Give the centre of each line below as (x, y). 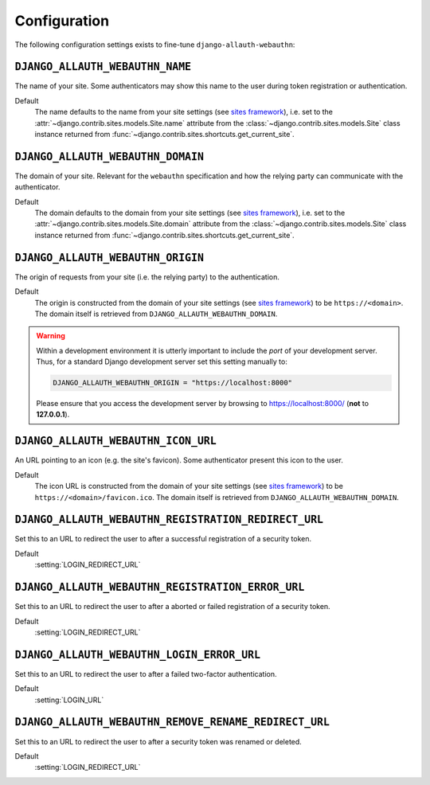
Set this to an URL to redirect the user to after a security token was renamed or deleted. (158, 741)
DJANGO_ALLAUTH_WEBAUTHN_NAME (103, 67)
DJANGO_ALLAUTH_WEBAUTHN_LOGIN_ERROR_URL (138, 654)
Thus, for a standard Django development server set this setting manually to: (162, 361)
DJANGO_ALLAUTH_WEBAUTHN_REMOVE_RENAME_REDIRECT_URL (172, 722)
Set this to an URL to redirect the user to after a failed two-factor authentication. (146, 674)
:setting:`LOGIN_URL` (69, 700)
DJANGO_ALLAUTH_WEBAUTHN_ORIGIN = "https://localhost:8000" (173, 383)
